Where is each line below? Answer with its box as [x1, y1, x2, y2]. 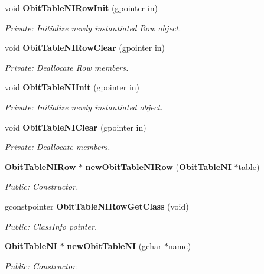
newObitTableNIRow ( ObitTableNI [85, 160, 232, 172]
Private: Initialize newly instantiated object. [5, 100, 163, 113]
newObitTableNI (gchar [67, 240, 162, 252]
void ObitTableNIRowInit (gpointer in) [5, 2, 158, 14]
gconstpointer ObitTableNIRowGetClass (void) [5, 200, 189, 212]
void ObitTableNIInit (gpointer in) [5, 81, 140, 93]
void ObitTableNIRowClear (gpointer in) [5, 41, 165, 54]
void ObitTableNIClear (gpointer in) [5, 120, 146, 133]
